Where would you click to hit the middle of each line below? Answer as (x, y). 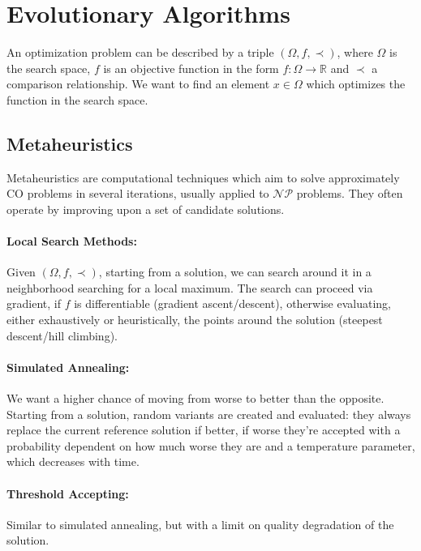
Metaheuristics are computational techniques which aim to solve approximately (203, 177)
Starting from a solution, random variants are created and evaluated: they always (209, 414)
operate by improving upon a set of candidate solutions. (146, 209)
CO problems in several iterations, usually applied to (138, 193)
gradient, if (34, 303)
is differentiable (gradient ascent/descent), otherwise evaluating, (233, 303)
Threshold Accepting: (68, 493)
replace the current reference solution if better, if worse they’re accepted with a (204, 430)
